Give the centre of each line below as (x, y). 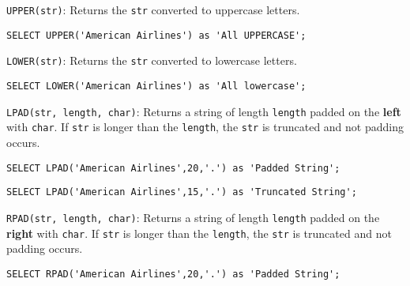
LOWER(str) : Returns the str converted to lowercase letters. (152, 60)
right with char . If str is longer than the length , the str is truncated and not (199, 233)
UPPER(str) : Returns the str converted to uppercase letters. (153, 9)
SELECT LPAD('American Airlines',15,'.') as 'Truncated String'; (182, 192)
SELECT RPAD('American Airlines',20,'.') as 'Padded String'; (173, 274)
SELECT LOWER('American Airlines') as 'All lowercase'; (156, 86)
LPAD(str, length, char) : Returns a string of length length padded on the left (204, 111)
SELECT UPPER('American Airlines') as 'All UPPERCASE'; (156, 35)
